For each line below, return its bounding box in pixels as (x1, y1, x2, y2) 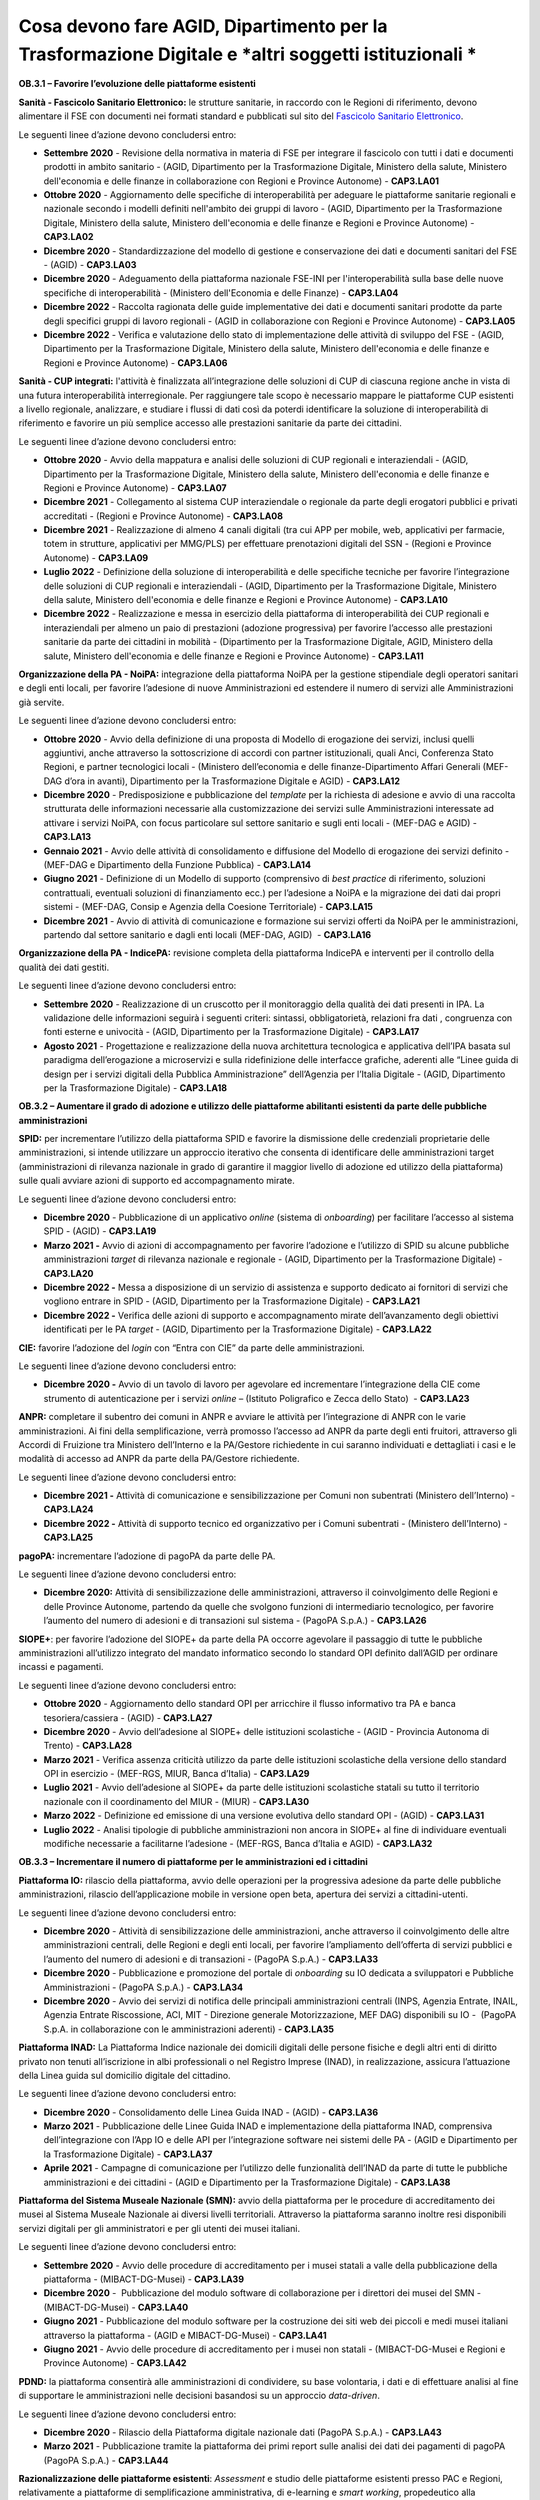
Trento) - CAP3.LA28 (43, 1740, 133, 1752)
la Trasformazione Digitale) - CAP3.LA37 (43, 2148, 213, 2160)
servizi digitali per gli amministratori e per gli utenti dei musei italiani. (18, 2222, 301, 2234)
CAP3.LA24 (43, 1503, 94, 1515)
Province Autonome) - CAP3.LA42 (43, 2357, 187, 2369)
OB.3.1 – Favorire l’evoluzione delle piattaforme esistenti (18, 78, 257, 90)
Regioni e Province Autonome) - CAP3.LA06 (43, 356, 228, 369)
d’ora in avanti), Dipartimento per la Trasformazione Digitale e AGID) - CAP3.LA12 (64, 775, 400, 787)
